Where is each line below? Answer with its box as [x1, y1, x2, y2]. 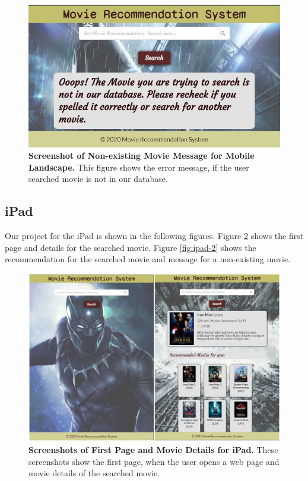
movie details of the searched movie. [28, 467, 160, 479]
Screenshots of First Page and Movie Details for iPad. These [28, 443, 278, 455]
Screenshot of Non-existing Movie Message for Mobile [28, 149, 255, 162]
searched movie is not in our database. [28, 172, 168, 185]
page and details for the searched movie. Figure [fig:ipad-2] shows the [5, 241, 256, 253]
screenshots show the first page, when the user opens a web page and [28, 455, 280, 467]
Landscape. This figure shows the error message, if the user [28, 161, 249, 173]
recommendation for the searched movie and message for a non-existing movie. [5, 253, 291, 265]
